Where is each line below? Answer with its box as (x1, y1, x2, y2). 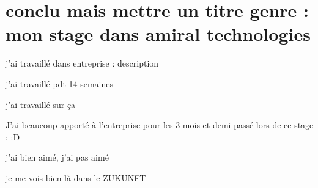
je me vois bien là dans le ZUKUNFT (6, 171, 146, 184)
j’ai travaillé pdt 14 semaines (6, 77, 113, 90)
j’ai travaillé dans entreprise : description (6, 57, 159, 70)
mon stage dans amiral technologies (6, 21, 311, 46)
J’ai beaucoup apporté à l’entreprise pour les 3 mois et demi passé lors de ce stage (6, 118, 314, 131)
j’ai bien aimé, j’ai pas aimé (6, 151, 109, 164)
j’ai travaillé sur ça (6, 98, 76, 110)
